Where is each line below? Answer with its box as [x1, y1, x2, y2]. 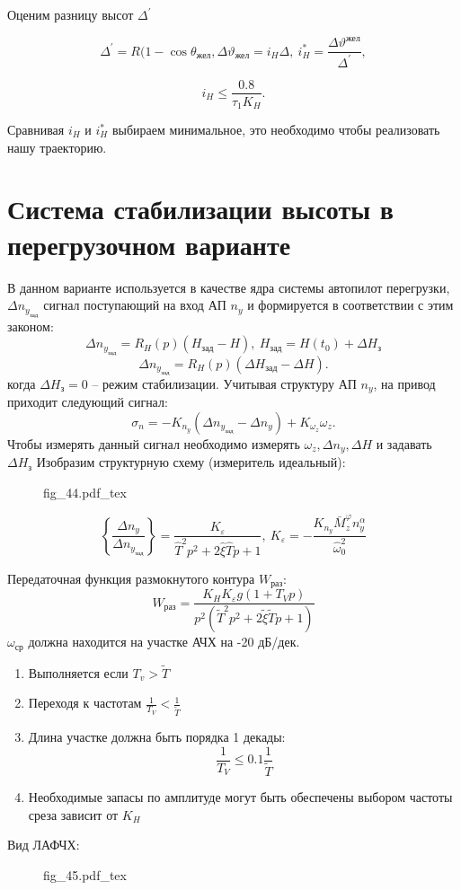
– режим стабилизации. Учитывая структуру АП [92, 374, 357, 392]
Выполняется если [28, 663, 129, 682]
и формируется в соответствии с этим [247, 295, 454, 314]
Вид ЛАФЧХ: [7, 835, 80, 854]
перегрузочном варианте [7, 225, 291, 262]
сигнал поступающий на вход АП [43, 295, 226, 314]
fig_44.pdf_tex [43, 483, 127, 502]
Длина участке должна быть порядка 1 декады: [28, 727, 286, 746]
